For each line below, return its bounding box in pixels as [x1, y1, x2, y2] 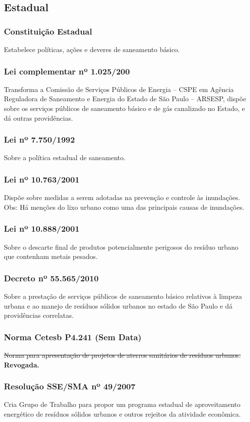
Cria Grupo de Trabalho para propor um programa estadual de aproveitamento [4, 399, 241, 409]
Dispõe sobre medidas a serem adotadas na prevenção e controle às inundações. [4, 192, 240, 202]
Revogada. [4, 359, 39, 369]
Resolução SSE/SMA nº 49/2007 [4, 380, 136, 392]
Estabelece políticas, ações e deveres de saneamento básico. [4, 44, 180, 54]
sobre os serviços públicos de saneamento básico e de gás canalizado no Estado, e [4, 103, 245, 113]
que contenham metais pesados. [4, 251, 98, 261]
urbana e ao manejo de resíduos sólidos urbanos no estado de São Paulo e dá [4, 300, 232, 311]
